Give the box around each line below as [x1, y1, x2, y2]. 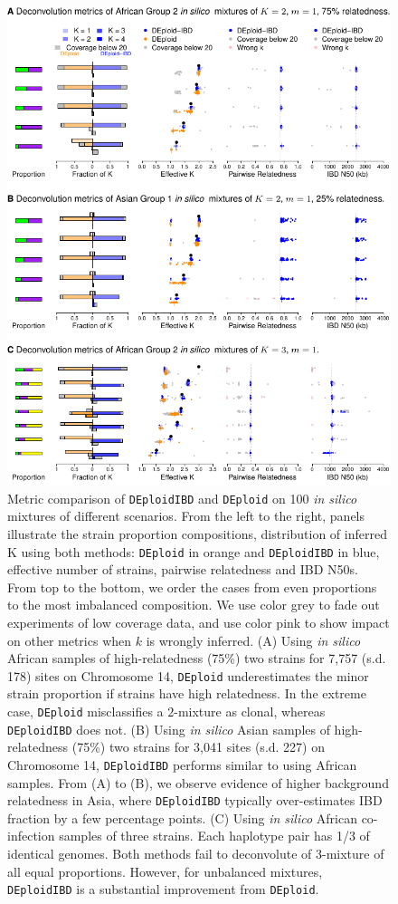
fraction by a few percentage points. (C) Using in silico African [7, 808, 357, 827]
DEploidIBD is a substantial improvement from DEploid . [7, 880, 319, 899]
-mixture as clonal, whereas [174, 701, 326, 720]
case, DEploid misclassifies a [7, 701, 164, 720]
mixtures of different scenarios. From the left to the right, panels [7, 506, 365, 525]
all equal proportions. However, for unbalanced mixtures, [7, 861, 323, 880]
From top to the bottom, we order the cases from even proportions [7, 577, 377, 596]
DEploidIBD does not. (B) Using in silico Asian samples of [7, 719, 330, 738]
